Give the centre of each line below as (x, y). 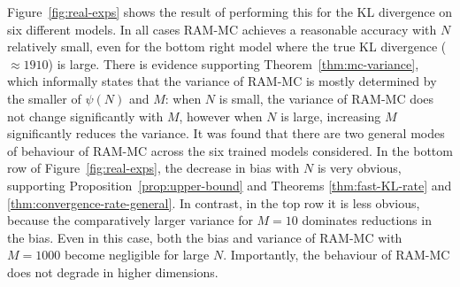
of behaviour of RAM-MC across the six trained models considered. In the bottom (230, 150)
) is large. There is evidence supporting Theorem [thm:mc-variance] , (234, 63)
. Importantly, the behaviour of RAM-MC (337, 255)
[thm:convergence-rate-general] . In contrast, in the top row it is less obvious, (214, 202)
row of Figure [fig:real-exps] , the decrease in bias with (153, 168)
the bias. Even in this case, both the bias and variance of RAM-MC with (205, 237)
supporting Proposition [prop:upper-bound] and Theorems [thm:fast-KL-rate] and (230, 185)
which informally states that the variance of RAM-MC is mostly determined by (222, 81)
